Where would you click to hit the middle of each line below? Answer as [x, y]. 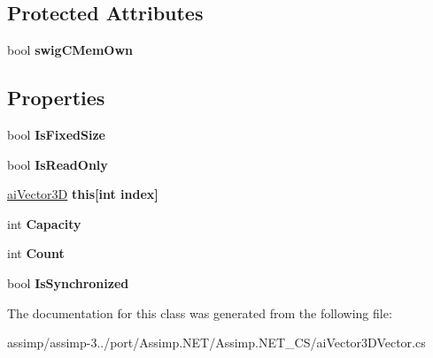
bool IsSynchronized [68, 282]
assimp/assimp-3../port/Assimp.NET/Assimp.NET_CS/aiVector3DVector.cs [216, 343]
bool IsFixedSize [56, 134]
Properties [56, 98]
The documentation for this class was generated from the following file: [200, 312]
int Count [36, 253]
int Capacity [44, 223]
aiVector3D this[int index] [83, 194]
